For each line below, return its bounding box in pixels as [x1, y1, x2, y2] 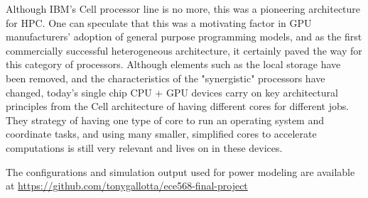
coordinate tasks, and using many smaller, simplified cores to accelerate [6, 126, 317, 141]
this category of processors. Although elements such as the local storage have [6, 57, 341, 72]
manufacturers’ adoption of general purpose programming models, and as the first [6, 29, 362, 44]
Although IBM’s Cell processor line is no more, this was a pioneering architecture [6, 1, 361, 16]
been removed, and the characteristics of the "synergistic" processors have [6, 70, 325, 85]
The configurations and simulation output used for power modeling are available [6, 164, 355, 179]
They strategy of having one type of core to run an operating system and [6, 112, 324, 127]
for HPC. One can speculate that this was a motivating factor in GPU [6, 15, 312, 30]
